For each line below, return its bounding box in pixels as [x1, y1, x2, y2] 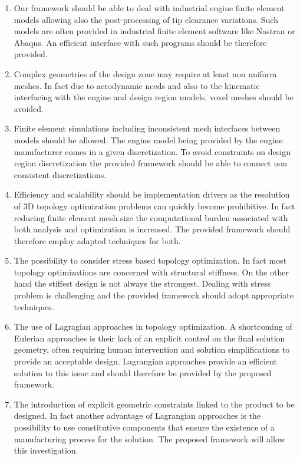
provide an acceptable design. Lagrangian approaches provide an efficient [14, 355, 277, 367]
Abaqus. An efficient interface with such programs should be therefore [14, 36, 267, 48]
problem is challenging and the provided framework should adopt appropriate [14, 289, 294, 301]
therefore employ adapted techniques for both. [14, 234, 181, 247]
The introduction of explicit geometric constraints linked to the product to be [14, 397, 295, 410]
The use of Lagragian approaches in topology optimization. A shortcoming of [14, 320, 292, 333]
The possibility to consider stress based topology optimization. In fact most [14, 254, 287, 267]
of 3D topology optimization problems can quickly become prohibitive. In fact [14, 199, 295, 212]
